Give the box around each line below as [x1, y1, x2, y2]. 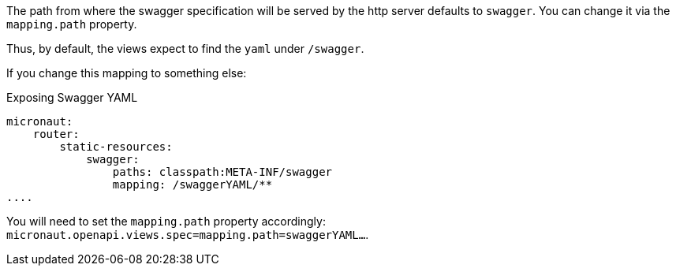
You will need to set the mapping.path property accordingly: [6, 214, 326, 228]
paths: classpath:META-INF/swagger [112, 166, 333, 178]
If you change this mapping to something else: [6, 66, 247, 80]
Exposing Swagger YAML [6, 91, 138, 104]
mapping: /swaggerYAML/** [112, 178, 273, 191]
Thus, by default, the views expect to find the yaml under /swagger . [6, 42, 364, 55]
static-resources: [59, 140, 173, 153]
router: [32, 128, 80, 140]
